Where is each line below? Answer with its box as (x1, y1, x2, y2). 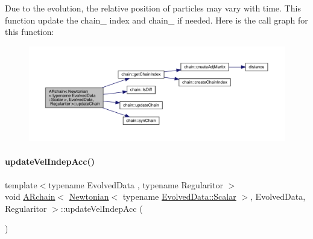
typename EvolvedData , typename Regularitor (48, 178, 223, 191)
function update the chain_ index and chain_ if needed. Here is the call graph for (5, 13, 308, 26)
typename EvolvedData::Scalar (122, 190, 236, 203)
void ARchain (5, 190, 55, 203)
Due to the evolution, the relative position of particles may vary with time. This (5, 2, 301, 14)
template (5, 178, 37, 191)
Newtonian (69, 190, 109, 203)
